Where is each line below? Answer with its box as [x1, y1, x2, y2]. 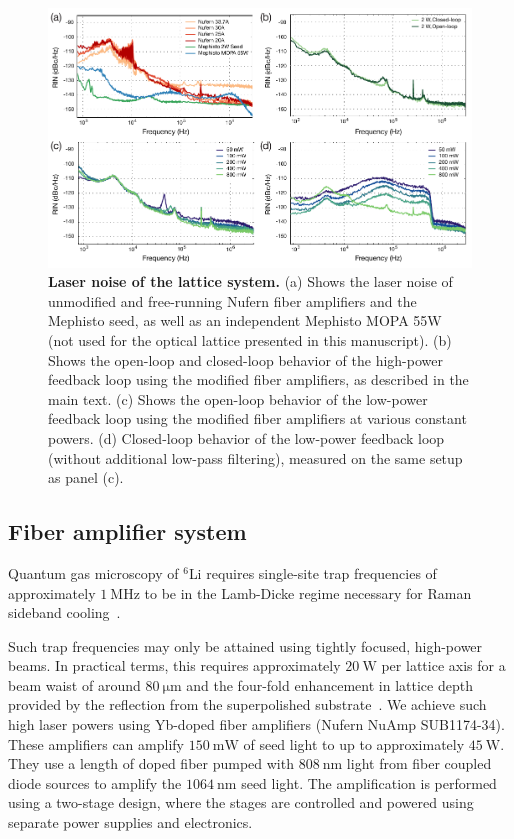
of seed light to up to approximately [243, 733, 465, 754]
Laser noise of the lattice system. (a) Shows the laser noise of [48, 271, 453, 292]
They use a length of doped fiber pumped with [8, 753, 294, 774]
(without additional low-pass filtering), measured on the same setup [48, 447, 463, 468]
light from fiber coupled [346, 753, 492, 774]
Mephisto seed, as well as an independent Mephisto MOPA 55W [48, 310, 442, 331]
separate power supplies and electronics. [8, 812, 253, 833]
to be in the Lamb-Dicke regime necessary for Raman [144, 582, 472, 603]
